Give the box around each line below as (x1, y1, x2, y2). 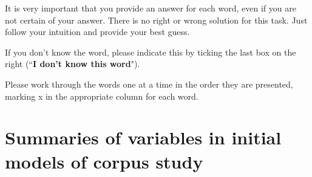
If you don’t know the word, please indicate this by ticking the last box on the (5, 45, 296, 58)
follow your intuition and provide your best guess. (5, 25, 190, 38)
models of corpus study (5, 149, 203, 173)
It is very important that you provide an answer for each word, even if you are (5, 2, 296, 14)
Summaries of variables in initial (5, 125, 282, 150)
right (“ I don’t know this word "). (5, 57, 140, 70)
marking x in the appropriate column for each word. (5, 89, 198, 102)
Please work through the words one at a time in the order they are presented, (5, 77, 293, 90)
